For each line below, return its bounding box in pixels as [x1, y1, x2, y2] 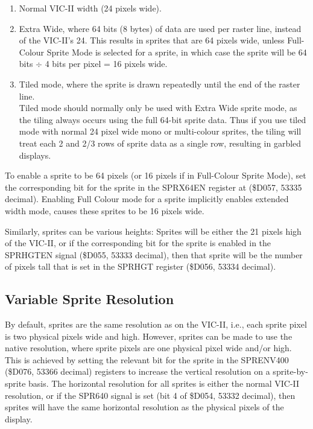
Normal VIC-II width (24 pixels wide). [19, 2, 162, 14]
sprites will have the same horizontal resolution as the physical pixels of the [5, 401, 284, 413]
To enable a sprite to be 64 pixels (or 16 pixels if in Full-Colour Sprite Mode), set [5, 169, 306, 182]
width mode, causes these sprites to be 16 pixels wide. [5, 204, 204, 217]
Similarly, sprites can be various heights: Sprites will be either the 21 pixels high [5, 224, 302, 237]
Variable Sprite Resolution [5, 290, 174, 308]
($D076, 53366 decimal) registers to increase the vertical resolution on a [5, 365, 270, 378]
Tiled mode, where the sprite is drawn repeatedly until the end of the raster [19, 77, 300, 90]
